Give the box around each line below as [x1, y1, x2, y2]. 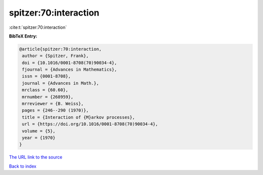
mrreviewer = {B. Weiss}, [22, 101, 84, 107]
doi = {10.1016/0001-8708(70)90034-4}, [22, 60, 117, 65]
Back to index [9, 163, 37, 169]
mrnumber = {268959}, [22, 94, 74, 99]
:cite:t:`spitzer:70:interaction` [9, 24, 67, 30]
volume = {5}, [22, 128, 56, 134]
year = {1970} [22, 135, 56, 140]
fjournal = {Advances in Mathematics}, [22, 67, 117, 73]
